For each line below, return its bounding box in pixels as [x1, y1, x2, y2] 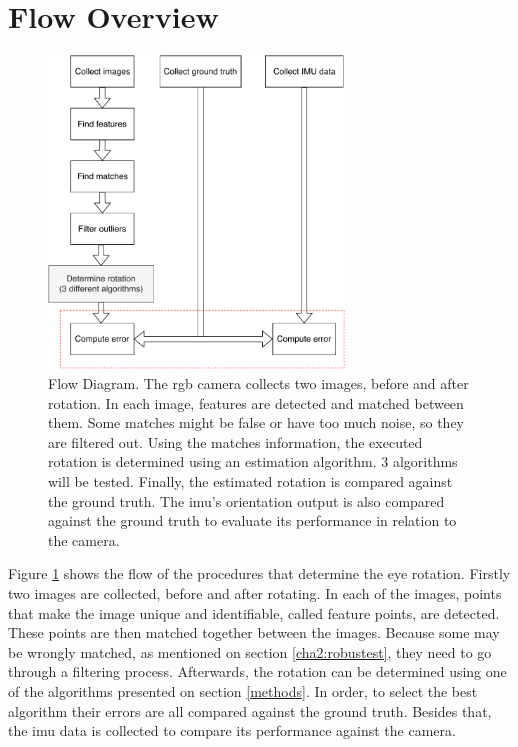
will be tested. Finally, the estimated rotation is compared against [48, 471, 453, 492]
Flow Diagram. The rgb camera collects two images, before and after [48, 373, 469, 394]
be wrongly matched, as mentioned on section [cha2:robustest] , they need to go [8, 641, 492, 662]
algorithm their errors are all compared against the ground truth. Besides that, [8, 700, 492, 721]
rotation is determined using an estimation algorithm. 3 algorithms [48, 451, 458, 472]
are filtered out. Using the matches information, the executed [48, 431, 423, 452]
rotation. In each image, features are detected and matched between [48, 392, 464, 413]
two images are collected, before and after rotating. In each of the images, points [8, 582, 502, 603]
